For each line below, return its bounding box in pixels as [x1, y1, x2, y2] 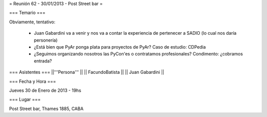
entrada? [34, 58, 52, 64]
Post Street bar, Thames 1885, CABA [9, 106, 84, 112]
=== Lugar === [9, 97, 41, 103]
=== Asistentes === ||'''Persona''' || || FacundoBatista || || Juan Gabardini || [9, 69, 164, 75]
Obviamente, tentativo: [9, 19, 55, 25]
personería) [34, 37, 58, 43]
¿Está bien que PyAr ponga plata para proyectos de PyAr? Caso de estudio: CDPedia [34, 44, 206, 50]
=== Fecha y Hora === [9, 78, 56, 84]
